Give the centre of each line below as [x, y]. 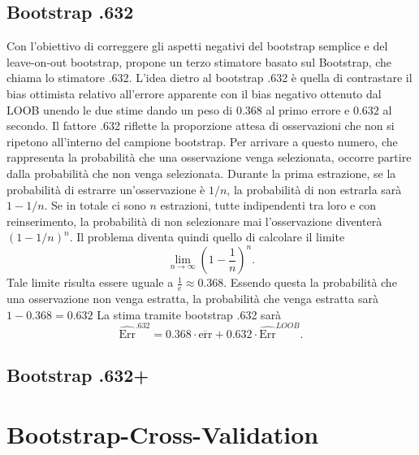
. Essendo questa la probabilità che [310, 282]
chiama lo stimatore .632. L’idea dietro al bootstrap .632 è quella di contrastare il [209, 78]
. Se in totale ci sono [95, 205]
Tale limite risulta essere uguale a [90, 282]
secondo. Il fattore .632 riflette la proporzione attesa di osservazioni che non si [201, 126]
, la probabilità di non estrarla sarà [314, 189]
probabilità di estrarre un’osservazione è [106, 189]
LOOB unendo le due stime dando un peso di [120, 109]
